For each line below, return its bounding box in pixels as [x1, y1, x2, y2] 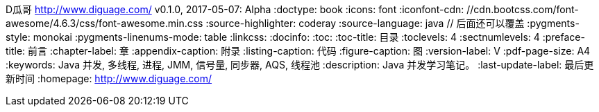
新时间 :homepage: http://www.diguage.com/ [6, 73, 212, 84]
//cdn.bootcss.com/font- [466, 3, 579, 15]
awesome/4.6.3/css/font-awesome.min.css [6, 17, 203, 29]
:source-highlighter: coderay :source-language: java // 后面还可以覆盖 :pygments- [205, 17, 580, 29]
